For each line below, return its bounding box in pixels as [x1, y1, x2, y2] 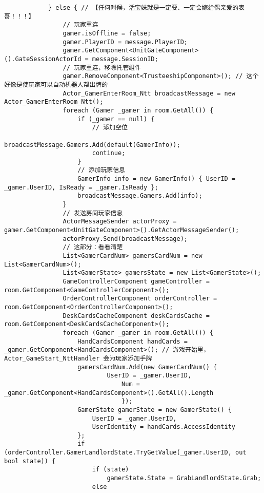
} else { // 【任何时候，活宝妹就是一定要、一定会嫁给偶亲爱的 [48, 4, 239, 11]
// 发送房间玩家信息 [63, 209, 123, 217]
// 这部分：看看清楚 [63, 243, 123, 251]
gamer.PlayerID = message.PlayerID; [63, 38, 188, 46]
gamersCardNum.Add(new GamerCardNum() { [77, 363, 217, 371]
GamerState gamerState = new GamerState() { [77, 406, 232, 413]
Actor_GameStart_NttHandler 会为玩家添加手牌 [4, 354, 152, 362]
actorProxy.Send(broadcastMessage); [63, 235, 188, 242]
